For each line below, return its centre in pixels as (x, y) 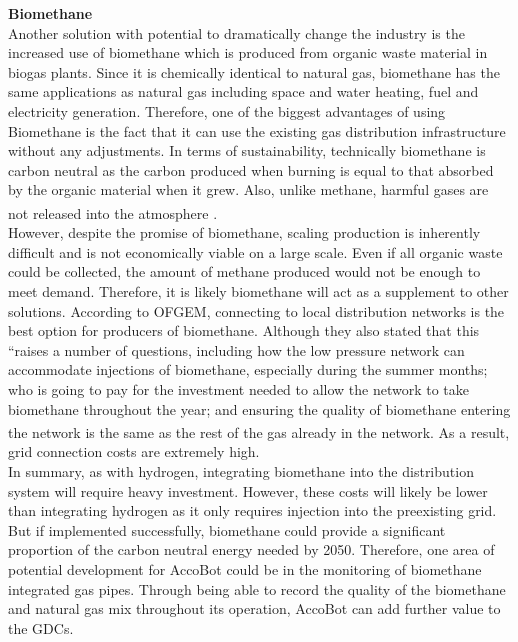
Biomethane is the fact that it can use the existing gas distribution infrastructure (257, 130)
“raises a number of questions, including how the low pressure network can (236, 349)
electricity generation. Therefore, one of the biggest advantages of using (227, 110)
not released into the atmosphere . (113, 212)
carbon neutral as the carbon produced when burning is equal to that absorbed (251, 169)
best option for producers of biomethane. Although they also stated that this (244, 330)
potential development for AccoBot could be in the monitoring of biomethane (245, 568)
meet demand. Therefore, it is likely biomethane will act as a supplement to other (258, 290)
